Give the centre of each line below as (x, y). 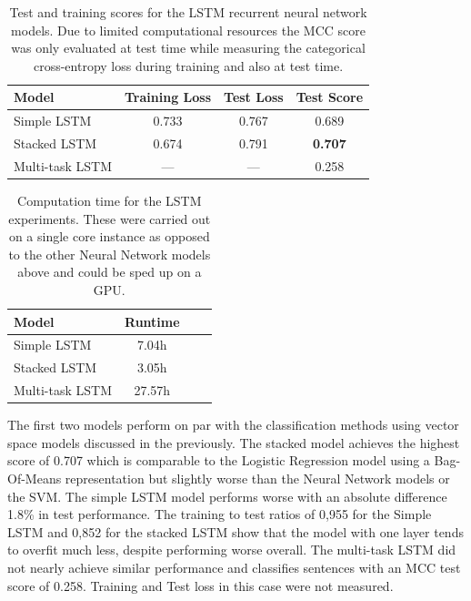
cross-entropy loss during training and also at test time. (188, 65)
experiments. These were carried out (110, 218)
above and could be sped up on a (110, 272)
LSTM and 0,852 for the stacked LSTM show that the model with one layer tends (235, 531)
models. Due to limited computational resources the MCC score (188, 30)
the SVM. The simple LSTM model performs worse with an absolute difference (227, 496)
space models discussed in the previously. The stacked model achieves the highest (234, 442)
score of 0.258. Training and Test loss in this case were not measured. (200, 585)
